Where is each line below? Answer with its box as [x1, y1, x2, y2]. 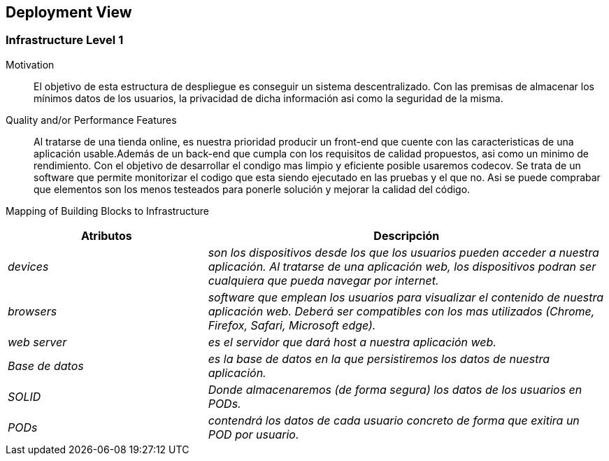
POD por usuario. [208, 427, 299, 441]
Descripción [373, 228, 440, 243]
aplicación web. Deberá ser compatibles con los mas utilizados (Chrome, [208, 304, 595, 318]
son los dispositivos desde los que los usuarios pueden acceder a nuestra [208, 245, 599, 260]
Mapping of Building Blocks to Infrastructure [6, 204, 209, 217]
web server [8, 334, 67, 349]
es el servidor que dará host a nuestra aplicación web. [208, 334, 496, 349]
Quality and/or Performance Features [6, 113, 177, 126]
